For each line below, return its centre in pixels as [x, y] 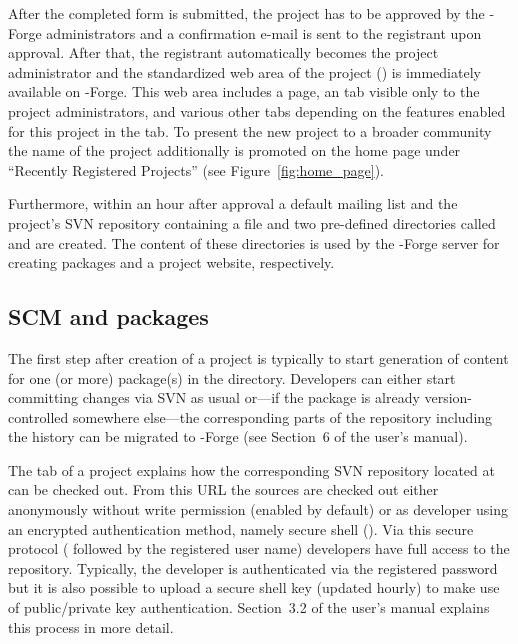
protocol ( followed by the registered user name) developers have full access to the [259, 548]
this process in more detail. [91, 626]
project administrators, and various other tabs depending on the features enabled [257, 110]
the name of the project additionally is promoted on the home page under [234, 150]
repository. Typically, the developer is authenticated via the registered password [253, 567]
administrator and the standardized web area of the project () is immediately [244, 71]
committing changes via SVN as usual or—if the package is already [214, 397]
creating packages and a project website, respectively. [171, 262]
